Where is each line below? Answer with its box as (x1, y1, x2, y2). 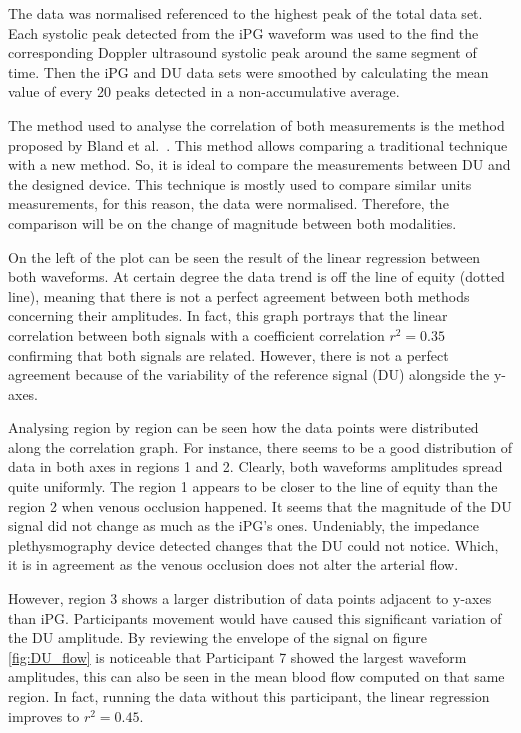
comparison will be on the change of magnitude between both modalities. (8, 212, 457, 233)
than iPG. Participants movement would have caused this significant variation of (8, 607, 502, 628)
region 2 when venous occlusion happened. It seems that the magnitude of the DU (8, 495, 512, 516)
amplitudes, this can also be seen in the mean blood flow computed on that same (8, 666, 505, 687)
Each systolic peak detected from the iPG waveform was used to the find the (8, 22, 479, 43)
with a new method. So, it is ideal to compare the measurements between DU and (8, 154, 511, 175)
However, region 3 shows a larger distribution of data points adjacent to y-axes (8, 588, 492, 609)
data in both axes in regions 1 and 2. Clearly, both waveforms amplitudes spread (8, 456, 503, 477)
